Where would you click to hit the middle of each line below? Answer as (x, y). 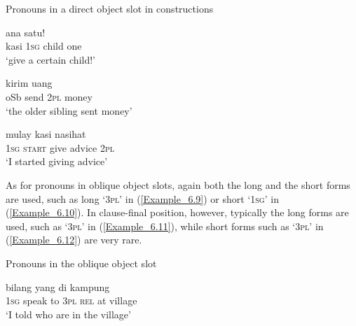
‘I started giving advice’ (57, 161)
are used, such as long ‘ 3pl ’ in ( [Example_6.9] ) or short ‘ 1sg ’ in (142, 198)
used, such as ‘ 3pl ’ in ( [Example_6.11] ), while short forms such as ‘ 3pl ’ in (165, 226)
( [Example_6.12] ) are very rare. (74, 240)
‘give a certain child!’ (50, 59)
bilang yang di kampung (58, 286)
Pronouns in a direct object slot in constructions (110, 8)
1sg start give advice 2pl (60, 147)
